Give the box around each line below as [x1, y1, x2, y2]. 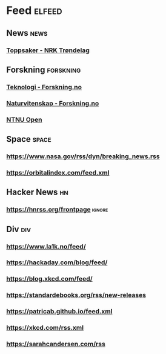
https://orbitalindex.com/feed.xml [6, 168, 110, 176]
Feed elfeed [6, 4, 62, 18]
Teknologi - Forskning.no [6, 82, 82, 91]
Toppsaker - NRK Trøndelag [6, 46, 90, 55]
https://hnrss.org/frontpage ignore [6, 205, 108, 214]
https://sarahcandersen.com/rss [6, 340, 106, 349]
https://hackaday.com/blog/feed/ [6, 258, 108, 267]
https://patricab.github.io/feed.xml [6, 307, 113, 316]
